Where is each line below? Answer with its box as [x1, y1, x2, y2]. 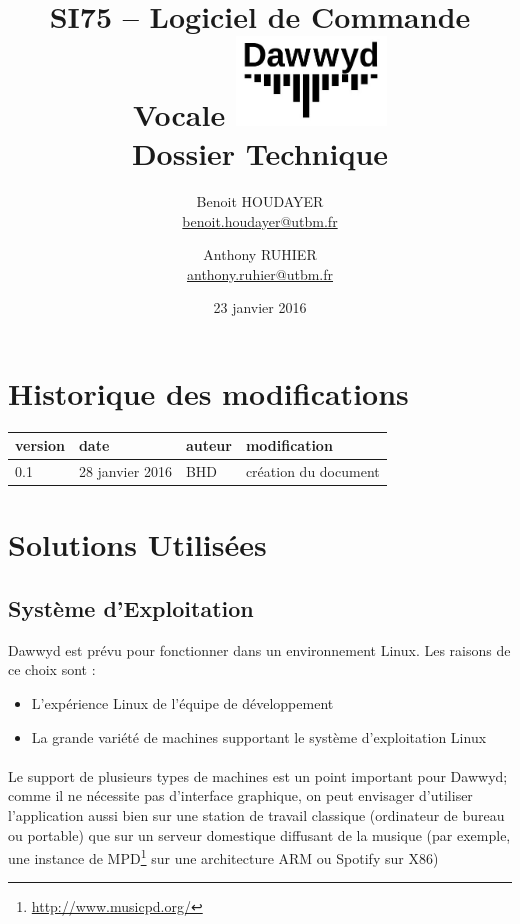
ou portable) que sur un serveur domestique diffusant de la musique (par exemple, [8, 824, 511, 845]
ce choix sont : [8, 659, 96, 680]
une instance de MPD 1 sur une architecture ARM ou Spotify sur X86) [8, 845, 439, 868]
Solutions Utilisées [8, 524, 267, 565]
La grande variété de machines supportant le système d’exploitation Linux [31, 726, 487, 747]
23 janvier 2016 [213, 297, 307, 318]
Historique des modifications [8, 372, 409, 413]
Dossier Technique [131, 133, 389, 174]
